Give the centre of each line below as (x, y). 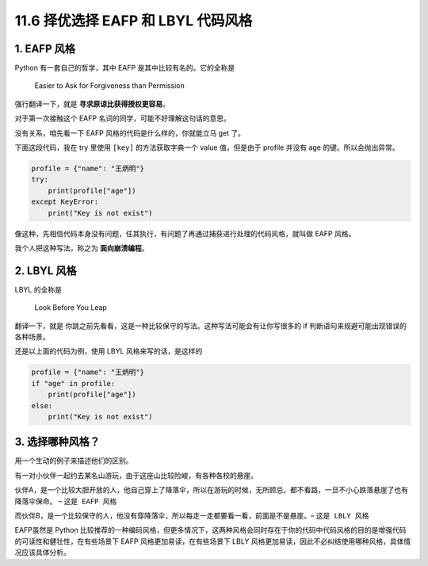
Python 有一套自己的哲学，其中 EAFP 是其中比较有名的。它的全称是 (125, 68)
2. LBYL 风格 (46, 271)
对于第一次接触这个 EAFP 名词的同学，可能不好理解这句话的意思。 (123, 118)
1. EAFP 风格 (45, 49)
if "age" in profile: (73, 383)
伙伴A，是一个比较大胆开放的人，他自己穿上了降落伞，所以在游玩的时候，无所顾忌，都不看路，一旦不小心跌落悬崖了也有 (211, 490)
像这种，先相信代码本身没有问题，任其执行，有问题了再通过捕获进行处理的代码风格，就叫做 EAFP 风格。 (185, 233)
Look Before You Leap (71, 308)
